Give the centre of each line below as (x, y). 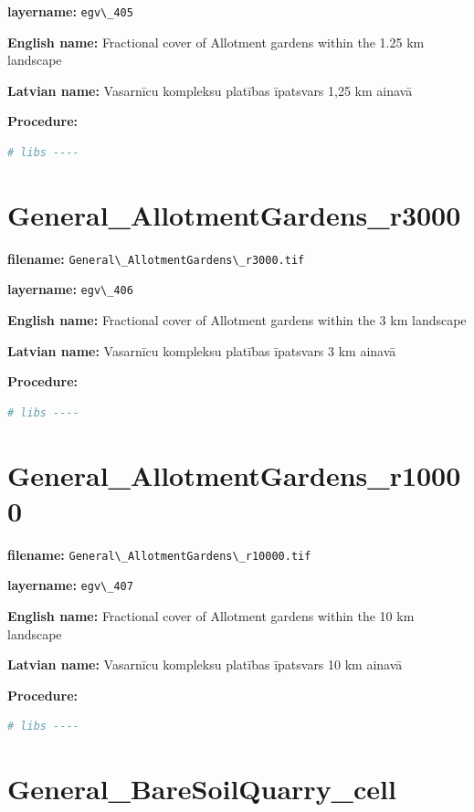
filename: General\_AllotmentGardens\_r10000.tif (159, 554)
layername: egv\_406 (70, 289)
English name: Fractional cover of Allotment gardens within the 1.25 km (216, 42)
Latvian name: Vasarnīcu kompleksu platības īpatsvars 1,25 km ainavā (210, 90)
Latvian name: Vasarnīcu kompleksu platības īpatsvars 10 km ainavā (205, 664)
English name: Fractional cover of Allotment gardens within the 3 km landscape (237, 320)
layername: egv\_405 (70, 11)
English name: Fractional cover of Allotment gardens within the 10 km (211, 616)
